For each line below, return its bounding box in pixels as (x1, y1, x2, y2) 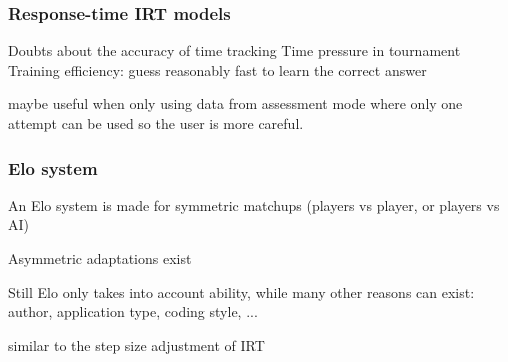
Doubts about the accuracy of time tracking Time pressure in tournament (8, 40, 461, 61)
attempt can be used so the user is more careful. (8, 113, 304, 133)
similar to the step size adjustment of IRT (8, 334, 265, 355)
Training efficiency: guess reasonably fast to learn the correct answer (8, 59, 427, 80)
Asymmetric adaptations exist (8, 248, 192, 268)
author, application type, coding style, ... (8, 301, 258, 322)
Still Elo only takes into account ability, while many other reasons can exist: (8, 281, 475, 302)
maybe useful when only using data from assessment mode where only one (8, 93, 463, 114)
